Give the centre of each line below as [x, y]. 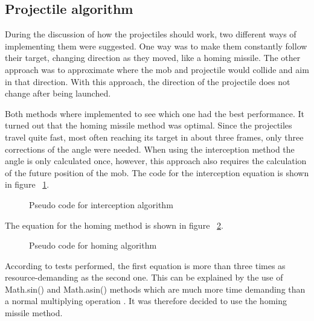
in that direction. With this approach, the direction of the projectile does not [148, 81]
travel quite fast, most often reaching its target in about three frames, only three [154, 137]
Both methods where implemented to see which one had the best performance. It [155, 113]
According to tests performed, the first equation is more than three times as [145, 265]
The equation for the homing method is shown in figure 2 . [114, 225]
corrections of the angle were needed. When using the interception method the [150, 149]
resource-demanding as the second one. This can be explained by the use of [144, 277]
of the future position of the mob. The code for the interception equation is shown [157, 172]
